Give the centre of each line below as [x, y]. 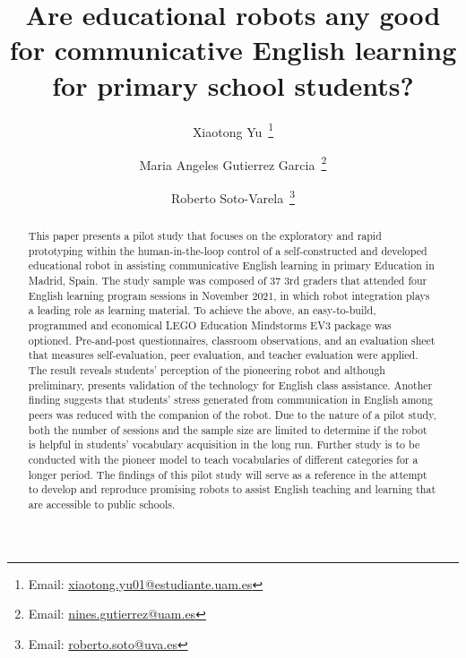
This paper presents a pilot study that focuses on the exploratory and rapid [205, 236]
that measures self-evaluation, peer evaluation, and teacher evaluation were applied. [223, 355]
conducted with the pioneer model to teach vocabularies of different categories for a [223, 459]
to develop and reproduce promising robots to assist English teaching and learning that [232, 489]
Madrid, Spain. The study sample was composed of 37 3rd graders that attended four [228, 281]
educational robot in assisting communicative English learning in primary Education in [231, 265]
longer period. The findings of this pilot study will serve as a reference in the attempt [228, 474]
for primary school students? [233, 85]
